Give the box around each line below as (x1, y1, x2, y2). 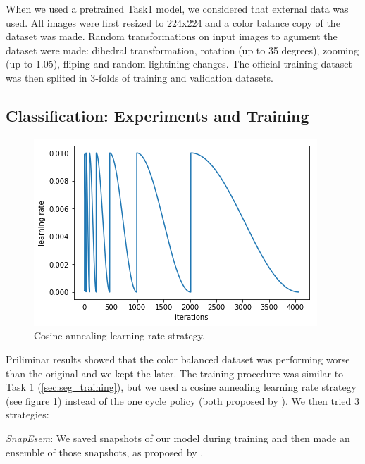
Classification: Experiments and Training (6, 104, 309, 126)
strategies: (6, 407, 49, 422)
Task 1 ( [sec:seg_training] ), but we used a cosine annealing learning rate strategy (6, 380, 357, 394)
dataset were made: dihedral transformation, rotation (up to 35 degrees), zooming (6, 42, 359, 57)
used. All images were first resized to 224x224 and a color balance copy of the (6, 15, 340, 30)
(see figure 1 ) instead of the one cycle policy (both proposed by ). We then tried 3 (6, 393, 360, 408)
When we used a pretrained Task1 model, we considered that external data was (6, 1, 349, 15)
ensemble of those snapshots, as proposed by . (6, 444, 204, 459)
